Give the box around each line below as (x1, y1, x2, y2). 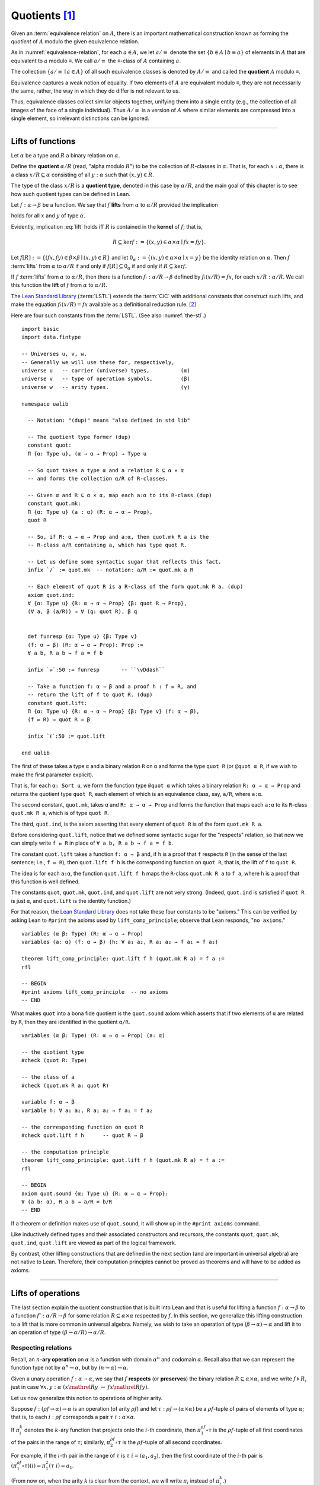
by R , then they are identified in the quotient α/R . (11, 1018, 130, 1025)
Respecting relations (11, 1343, 72, 1351)
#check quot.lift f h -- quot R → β (21, 1132, 143, 1139)
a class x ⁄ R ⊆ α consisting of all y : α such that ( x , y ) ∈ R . (11, 171, 154, 178)
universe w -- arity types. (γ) (21, 384, 191, 390)
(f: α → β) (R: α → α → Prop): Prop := (27, 642, 143, 648)
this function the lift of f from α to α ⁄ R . (11, 282, 108, 289)
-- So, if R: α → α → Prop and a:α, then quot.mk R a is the (27, 533, 209, 540)
